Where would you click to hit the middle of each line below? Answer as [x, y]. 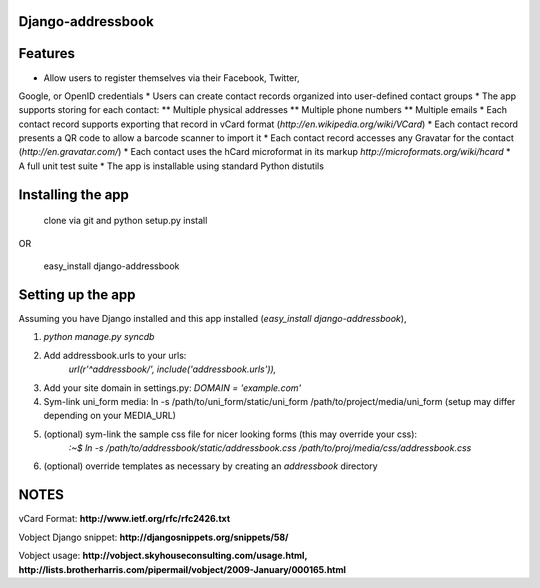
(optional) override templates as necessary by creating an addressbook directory [211, 466]
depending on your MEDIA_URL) [110, 416]
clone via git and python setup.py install [125, 221]
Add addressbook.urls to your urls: [115, 355]
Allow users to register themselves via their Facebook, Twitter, [171, 77]
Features [46, 53]
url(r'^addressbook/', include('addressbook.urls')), [172, 369]
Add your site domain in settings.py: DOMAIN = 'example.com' [172, 387]
